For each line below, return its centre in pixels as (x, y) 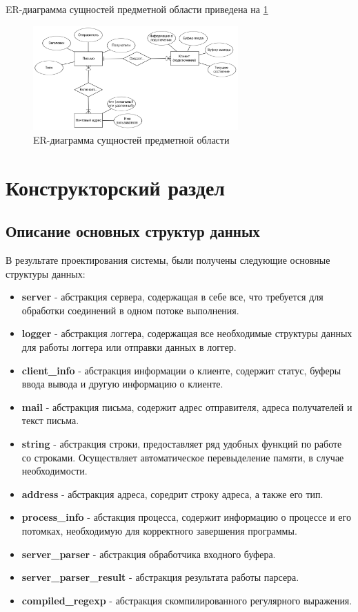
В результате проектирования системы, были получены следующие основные (168, 260)
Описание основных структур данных (133, 231)
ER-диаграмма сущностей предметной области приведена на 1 (137, 9)
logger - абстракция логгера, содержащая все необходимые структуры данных (187, 333)
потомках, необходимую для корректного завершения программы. (159, 530)
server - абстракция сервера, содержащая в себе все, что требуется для (172, 297)
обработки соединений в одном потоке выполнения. (130, 310)
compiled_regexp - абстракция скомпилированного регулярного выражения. (187, 600)
